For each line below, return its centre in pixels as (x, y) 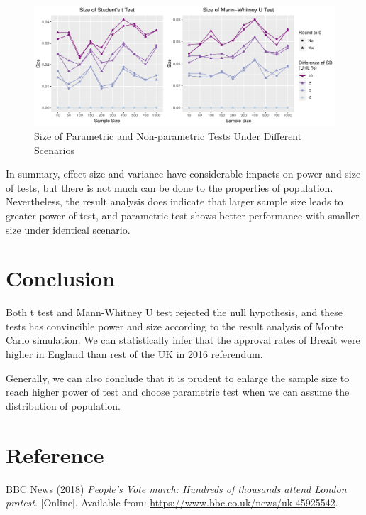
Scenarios (54, 150)
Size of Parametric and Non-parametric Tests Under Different (168, 135)
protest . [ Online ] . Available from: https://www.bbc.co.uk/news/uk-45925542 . (172, 503)
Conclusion (61, 278)
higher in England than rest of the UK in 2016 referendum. (134, 354)
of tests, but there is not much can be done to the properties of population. (170, 187)
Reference (55, 454)
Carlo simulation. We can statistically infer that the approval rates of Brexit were (183, 340)
